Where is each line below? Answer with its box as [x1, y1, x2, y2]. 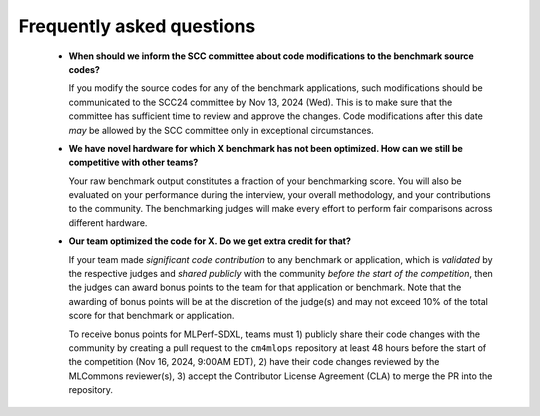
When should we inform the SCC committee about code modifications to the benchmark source [68, 50, 474, 62]
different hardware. [68, 216, 148, 229]
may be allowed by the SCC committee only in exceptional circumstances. [68, 124, 374, 136]
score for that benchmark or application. [68, 310, 235, 322]
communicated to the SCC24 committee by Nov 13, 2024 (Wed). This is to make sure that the [68, 96, 453, 108]
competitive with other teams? [68, 156, 199, 169]
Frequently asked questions [18, 15, 256, 37]
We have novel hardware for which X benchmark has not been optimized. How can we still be [68, 142, 464, 154]
